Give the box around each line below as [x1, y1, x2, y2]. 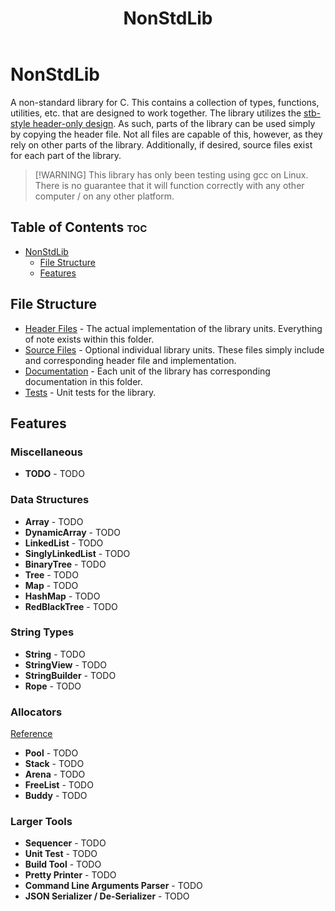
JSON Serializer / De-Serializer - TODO [24, 890, 190, 902]
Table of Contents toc [10, 219, 148, 236]
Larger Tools [10, 815, 73, 829]
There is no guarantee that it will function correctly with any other [34, 179, 305, 191]
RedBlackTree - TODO [24, 600, 118, 612]
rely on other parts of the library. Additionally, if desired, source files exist [10, 138, 313, 151]
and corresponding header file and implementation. [24, 354, 237, 366]
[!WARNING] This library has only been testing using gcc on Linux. [34, 168, 309, 181]
